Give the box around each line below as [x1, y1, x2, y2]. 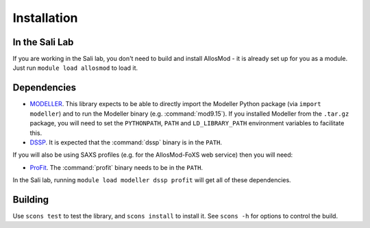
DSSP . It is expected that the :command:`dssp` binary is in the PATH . [29, 138, 223, 147]
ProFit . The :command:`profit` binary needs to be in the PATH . [29, 163, 203, 171]
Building [12, 194, 49, 205]
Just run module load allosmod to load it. [12, 64, 138, 72]
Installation [12, 10, 78, 25]
